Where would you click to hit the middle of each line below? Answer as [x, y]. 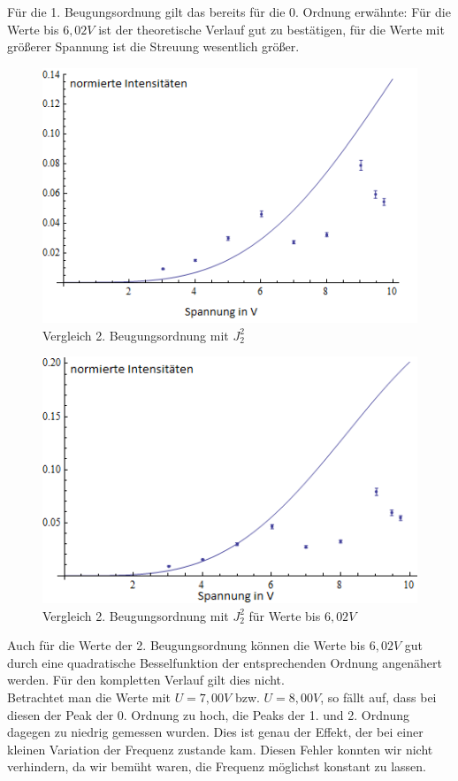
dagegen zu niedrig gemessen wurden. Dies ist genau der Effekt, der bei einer [215, 732]
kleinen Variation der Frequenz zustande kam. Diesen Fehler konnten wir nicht [220, 749]
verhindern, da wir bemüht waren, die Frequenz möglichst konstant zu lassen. [217, 766]
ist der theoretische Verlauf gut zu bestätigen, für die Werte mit [271, 29]
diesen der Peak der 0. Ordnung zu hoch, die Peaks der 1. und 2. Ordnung [208, 714]
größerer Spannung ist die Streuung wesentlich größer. [153, 46]
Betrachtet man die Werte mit [89, 697]
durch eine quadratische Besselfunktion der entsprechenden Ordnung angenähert [225, 662]
